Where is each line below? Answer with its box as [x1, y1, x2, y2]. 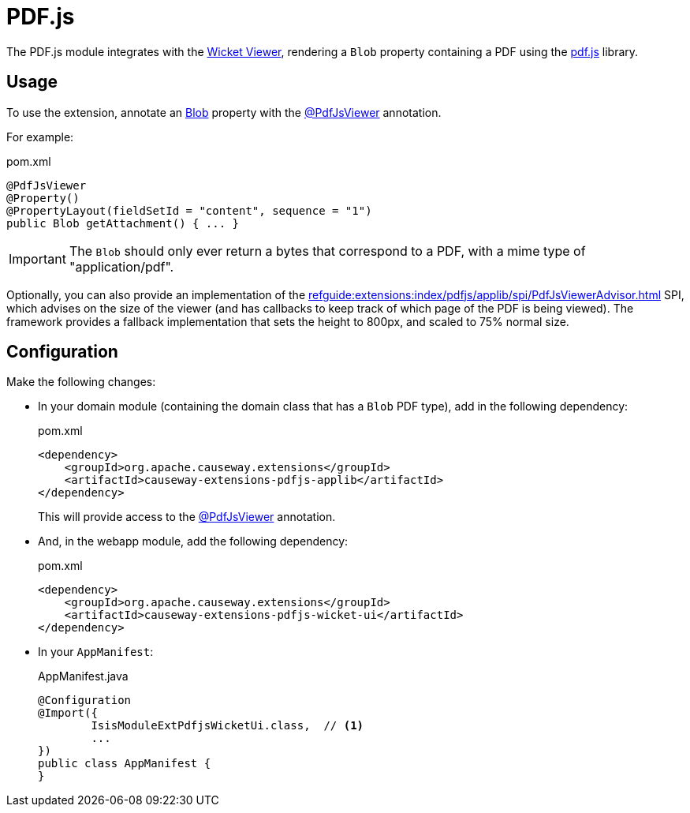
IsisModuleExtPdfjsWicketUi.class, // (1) [91, 719, 364, 732]
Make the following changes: [6, 375, 156, 389]
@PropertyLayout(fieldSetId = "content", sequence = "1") [6, 204, 372, 217]
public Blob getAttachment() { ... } [6, 216, 240, 230]
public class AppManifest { [38, 757, 211, 770]
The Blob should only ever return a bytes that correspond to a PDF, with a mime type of [69, 242, 586, 259]
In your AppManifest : [38, 645, 154, 659]
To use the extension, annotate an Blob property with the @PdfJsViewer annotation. [6, 105, 442, 119]
